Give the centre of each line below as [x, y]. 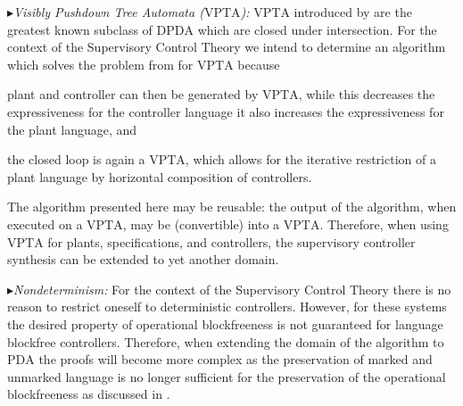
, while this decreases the [367, 94]
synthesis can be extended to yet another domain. [143, 259]
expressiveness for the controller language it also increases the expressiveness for [226, 111]
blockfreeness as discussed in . [89, 394]
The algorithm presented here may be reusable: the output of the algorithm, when [232, 207]
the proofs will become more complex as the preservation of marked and [236, 359]
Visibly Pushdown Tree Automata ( [109, 12]
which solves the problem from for [100, 64]
